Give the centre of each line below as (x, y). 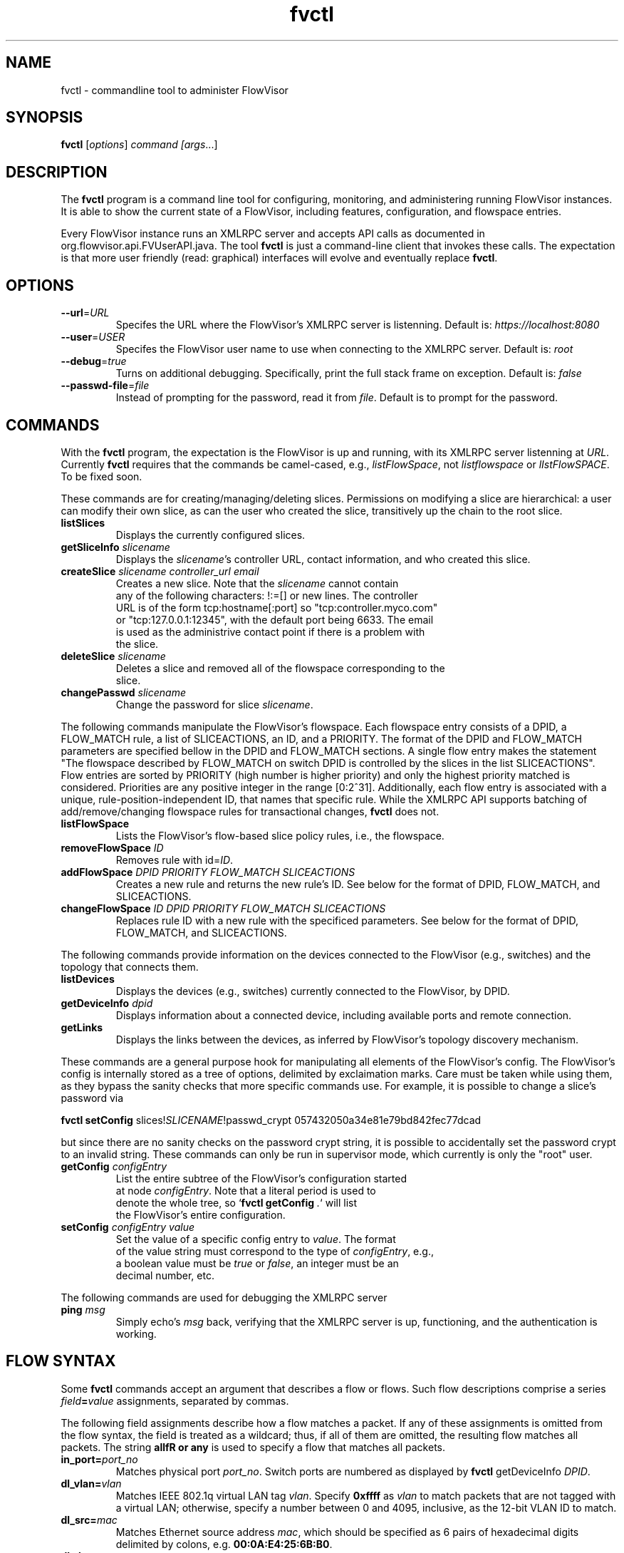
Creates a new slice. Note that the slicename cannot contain (257, 583)
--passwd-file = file (105, 386)
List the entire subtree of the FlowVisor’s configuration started (261, 1178)
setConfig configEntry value (128, 1227)
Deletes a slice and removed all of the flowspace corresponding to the (280, 668)
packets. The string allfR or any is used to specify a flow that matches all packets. (253, 1447)
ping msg (83, 1309)
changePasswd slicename (123, 692)
